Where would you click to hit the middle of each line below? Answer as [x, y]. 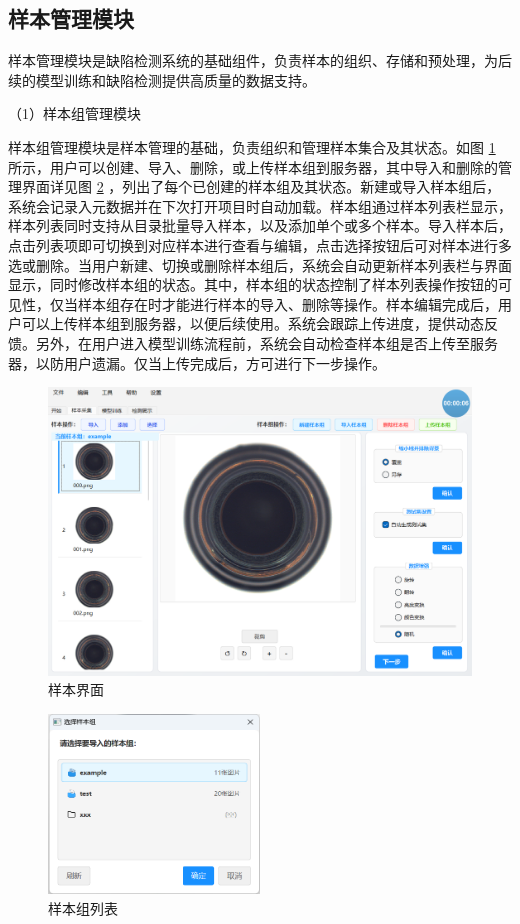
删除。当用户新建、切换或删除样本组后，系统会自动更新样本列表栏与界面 [273, 264]
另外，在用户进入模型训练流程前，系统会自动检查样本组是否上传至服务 [266, 342]
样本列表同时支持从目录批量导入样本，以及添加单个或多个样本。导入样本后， [260, 225]
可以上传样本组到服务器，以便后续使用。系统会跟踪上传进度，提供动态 [252, 323]
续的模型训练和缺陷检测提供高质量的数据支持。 [162, 79]
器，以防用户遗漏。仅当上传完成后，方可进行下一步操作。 [197, 362]
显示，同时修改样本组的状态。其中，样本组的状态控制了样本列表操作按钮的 [253, 284]
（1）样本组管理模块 [74, 113]
